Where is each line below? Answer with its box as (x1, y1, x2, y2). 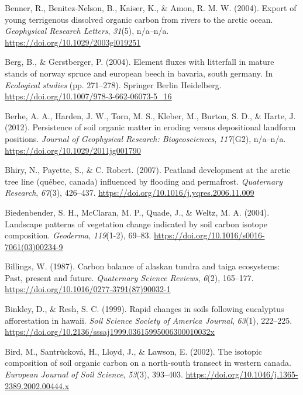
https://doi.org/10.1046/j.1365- (185, 368, 298, 380)
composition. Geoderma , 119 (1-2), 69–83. (5, 229, 151, 241)
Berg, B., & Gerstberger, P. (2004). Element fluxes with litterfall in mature (5, 56, 274, 68)
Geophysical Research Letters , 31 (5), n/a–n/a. (5, 25, 169, 37)
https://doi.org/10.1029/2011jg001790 (5, 144, 141, 156)
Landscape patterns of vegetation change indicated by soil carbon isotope (5, 217, 267, 230)
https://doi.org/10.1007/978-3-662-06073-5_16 (5, 90, 172, 102)
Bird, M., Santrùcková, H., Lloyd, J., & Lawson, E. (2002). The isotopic (5, 345, 262, 357)
